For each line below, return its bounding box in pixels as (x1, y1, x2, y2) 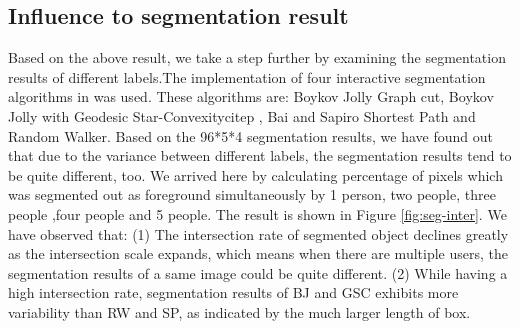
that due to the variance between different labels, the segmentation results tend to (8, 145, 512, 166)
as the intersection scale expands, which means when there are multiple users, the (8, 243, 508, 264)
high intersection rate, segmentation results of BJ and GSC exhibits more (8, 282, 459, 303)
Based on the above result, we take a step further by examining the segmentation (8, 47, 506, 68)
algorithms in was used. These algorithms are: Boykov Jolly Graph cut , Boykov (8, 86, 494, 107)
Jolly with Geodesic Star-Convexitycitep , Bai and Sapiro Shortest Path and (8, 105, 476, 126)
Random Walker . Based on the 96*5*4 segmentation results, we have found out (8, 125, 493, 146)
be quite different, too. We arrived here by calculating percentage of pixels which (8, 164, 503, 185)
